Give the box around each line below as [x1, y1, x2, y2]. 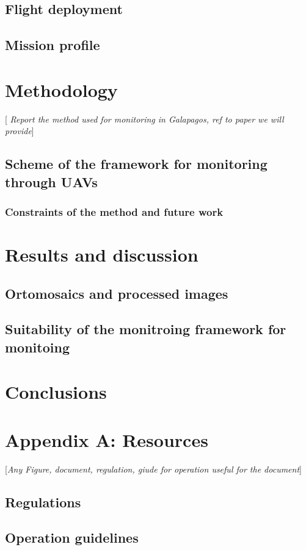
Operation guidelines [5, 528, 139, 547]
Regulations [5, 492, 81, 511]
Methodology [5, 77, 118, 102]
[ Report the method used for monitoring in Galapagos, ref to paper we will [5, 112, 284, 125]
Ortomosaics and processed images [5, 284, 228, 302]
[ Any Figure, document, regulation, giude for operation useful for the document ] [5, 462, 302, 475]
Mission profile [5, 35, 100, 54]
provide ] [5, 124, 34, 137]
